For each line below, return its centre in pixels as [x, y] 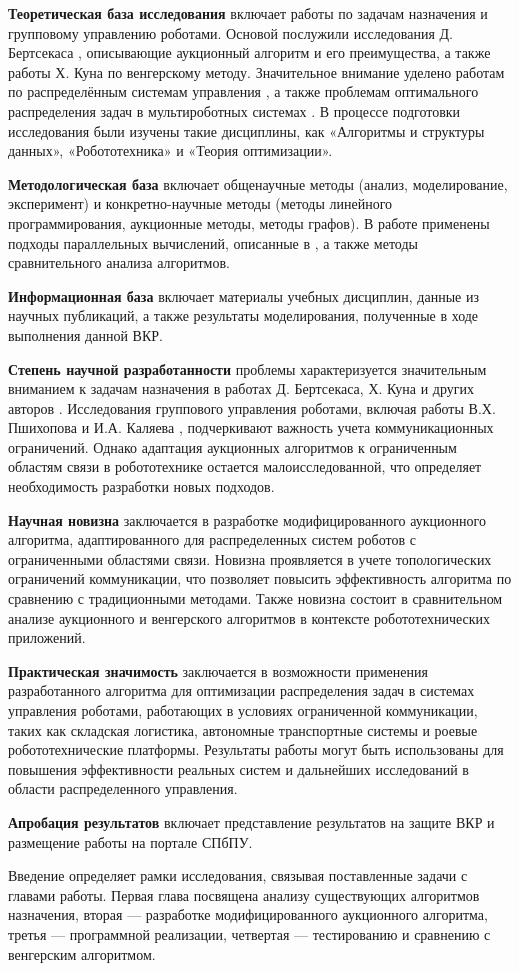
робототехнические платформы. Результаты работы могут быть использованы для [256, 749]
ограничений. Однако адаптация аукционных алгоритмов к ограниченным [232, 446]
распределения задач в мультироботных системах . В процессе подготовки [234, 110]
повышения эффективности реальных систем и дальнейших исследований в [238, 768]
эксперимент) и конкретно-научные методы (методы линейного [200, 203]
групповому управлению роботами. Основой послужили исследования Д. [230, 32]
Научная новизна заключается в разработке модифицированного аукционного [247, 519]
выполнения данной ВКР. [85, 334]
